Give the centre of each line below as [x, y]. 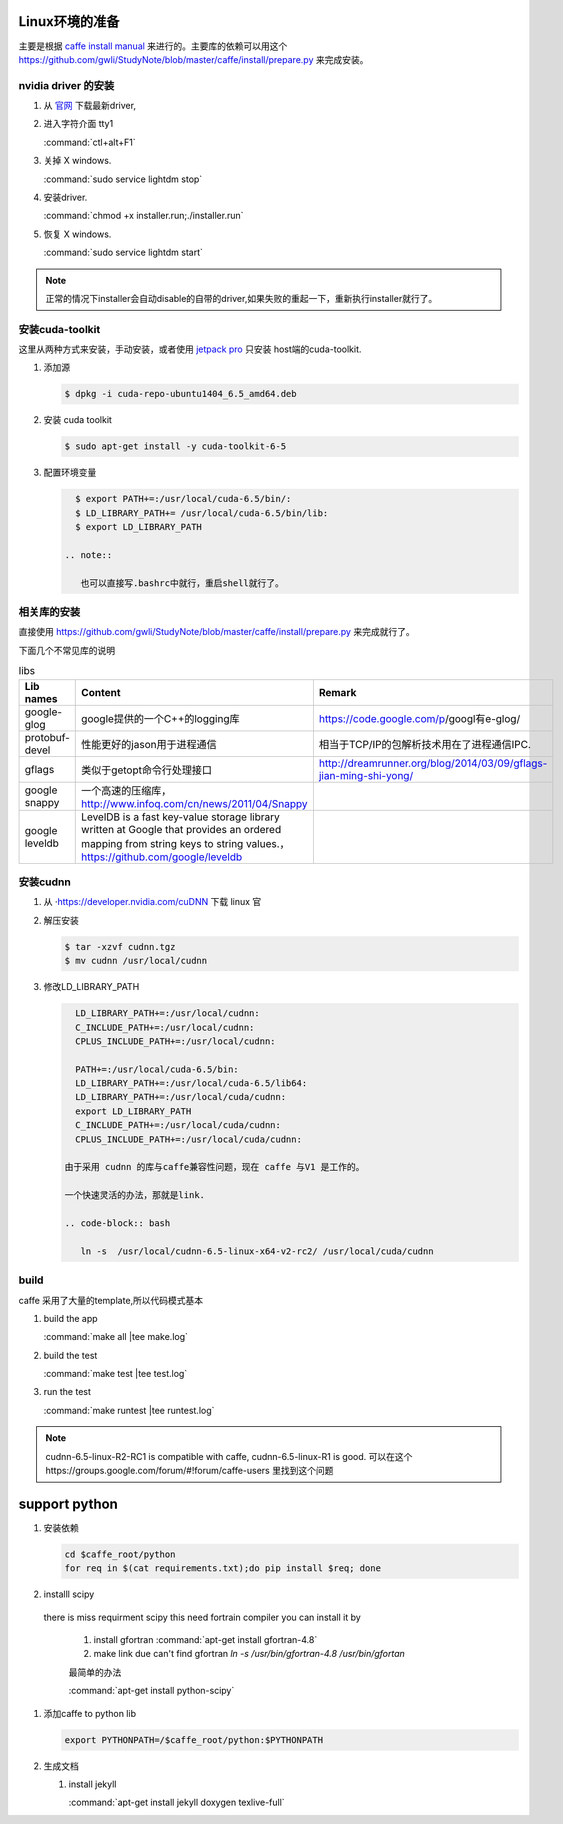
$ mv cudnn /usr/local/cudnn [136, 961]
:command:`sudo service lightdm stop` [123, 179]
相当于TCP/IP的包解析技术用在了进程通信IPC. [425, 744]
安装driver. [65, 197]
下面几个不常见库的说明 [66, 650]
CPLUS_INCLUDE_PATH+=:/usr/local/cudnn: [175, 1041]
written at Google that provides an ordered [181, 829]
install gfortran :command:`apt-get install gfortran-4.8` [205, 1640]
